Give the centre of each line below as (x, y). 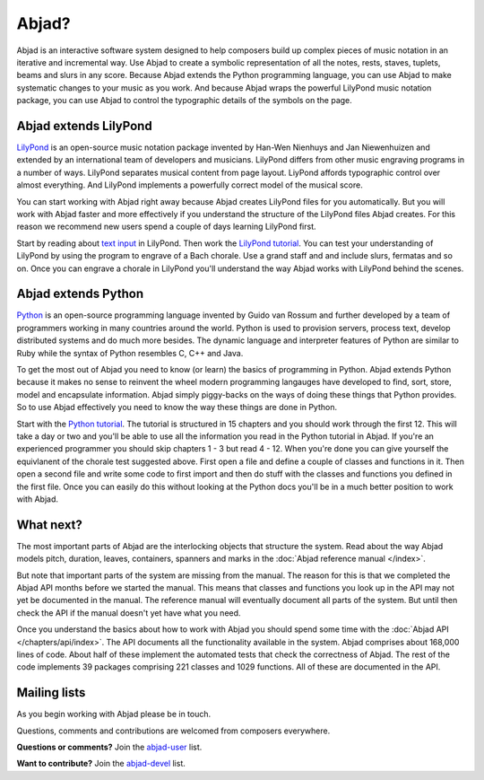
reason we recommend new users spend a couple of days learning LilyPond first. (167, 227)
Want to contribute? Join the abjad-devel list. (101, 764)
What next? (49, 525)
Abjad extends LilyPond (84, 126)
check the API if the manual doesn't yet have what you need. (129, 613)
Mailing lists (51, 692)
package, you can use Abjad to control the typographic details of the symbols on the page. (185, 101)
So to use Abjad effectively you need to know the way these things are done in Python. (177, 408)
